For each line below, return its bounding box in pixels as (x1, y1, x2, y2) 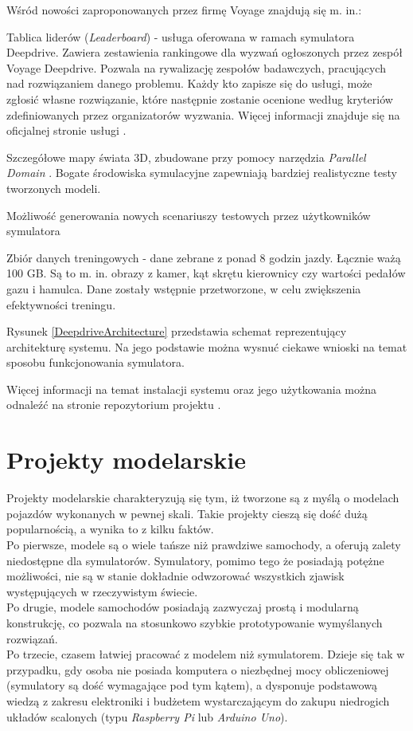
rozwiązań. (6, 630, 58, 647)
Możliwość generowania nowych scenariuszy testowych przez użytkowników (6, 206, 371, 223)
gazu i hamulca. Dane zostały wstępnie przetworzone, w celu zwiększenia (6, 280, 361, 297)
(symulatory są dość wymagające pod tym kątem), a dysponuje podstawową (6, 677, 377, 694)
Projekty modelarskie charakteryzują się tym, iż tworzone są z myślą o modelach (6, 489, 399, 506)
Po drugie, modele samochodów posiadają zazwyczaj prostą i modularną (6, 599, 359, 615)
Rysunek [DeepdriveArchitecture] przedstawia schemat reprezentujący (6, 323, 347, 340)
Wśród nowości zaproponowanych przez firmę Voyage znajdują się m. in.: (6, 2, 362, 18)
